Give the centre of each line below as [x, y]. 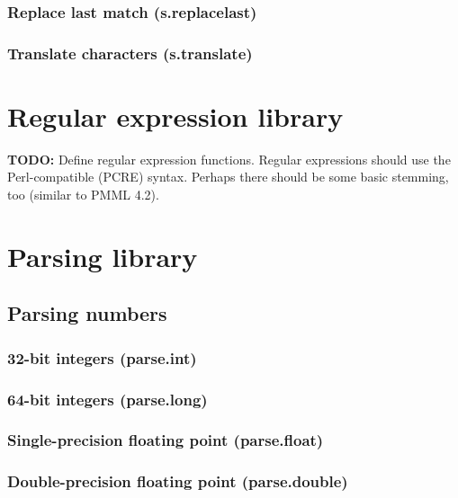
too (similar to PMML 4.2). [83, 194]
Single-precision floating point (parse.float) [166, 440]
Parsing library [103, 256]
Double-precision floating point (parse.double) [178, 481]
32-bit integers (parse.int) [102, 357]
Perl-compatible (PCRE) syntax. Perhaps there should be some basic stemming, [228, 177]
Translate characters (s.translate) [130, 53]
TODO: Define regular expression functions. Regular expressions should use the [229, 159]
